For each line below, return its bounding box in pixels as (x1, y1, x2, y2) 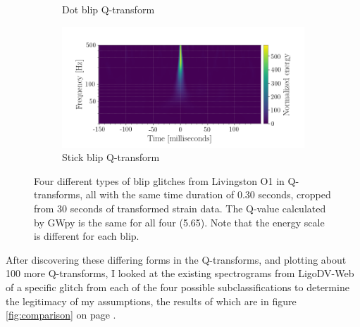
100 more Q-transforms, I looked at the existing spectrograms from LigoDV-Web (6, 266, 354, 281)
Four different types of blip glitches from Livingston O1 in (34, 173, 285, 188)
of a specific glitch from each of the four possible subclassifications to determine (6, 279, 349, 294)
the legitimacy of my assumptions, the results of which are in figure (6, 293, 297, 308)
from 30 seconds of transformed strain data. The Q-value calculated (34, 200, 326, 215)
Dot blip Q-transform (62, 2, 155, 16)
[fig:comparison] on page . (6, 307, 116, 322)
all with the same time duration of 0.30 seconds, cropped (85, 187, 331, 202)
